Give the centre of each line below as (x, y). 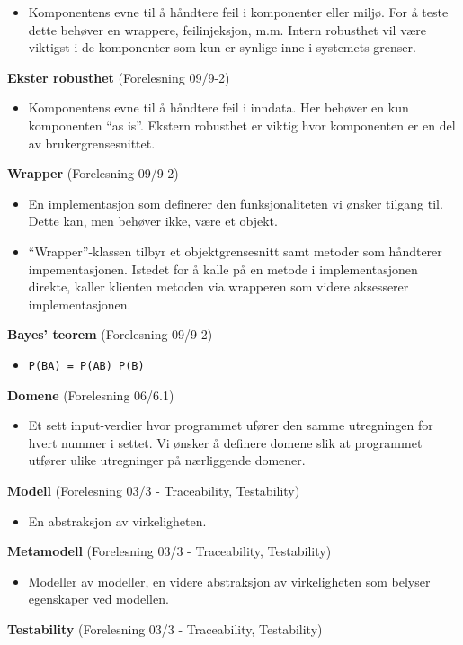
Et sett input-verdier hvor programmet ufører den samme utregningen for (231, 425)
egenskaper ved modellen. (98, 599)
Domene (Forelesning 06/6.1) (91, 394)
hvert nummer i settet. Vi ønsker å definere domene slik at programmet (225, 442)
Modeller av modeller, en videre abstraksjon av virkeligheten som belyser (229, 581)
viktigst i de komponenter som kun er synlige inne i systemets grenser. (222, 47)
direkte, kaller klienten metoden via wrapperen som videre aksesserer (218, 287)
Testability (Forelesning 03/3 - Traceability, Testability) (165, 628)
